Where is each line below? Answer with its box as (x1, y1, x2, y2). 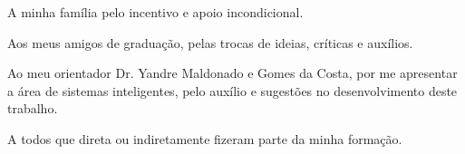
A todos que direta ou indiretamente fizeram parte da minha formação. (7, 129, 402, 148)
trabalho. (7, 99, 58, 118)
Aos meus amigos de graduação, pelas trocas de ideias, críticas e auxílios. (7, 33, 413, 52)
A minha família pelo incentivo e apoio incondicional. (7, 3, 304, 21)
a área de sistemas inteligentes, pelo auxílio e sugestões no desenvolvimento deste (7, 81, 458, 100)
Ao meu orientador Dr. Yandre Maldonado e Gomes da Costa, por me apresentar (7, 63, 458, 82)
